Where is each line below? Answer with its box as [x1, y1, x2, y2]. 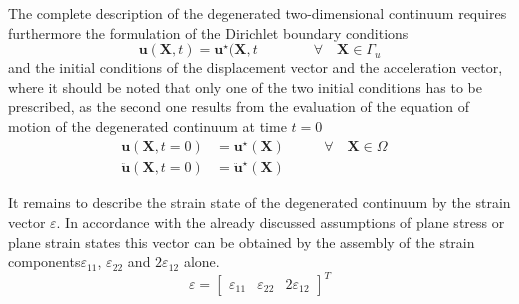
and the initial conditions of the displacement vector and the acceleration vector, [8, 57, 503, 78]
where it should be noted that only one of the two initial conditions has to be [8, 76, 482, 97]
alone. [183, 251, 220, 272]
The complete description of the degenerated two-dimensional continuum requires [8, 3, 507, 23]
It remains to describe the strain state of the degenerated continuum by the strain [8, 192, 511, 213]
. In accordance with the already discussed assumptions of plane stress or [56, 211, 505, 232]
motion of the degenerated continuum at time [8, 115, 287, 136]
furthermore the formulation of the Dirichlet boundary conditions [8, 22, 409, 43]
